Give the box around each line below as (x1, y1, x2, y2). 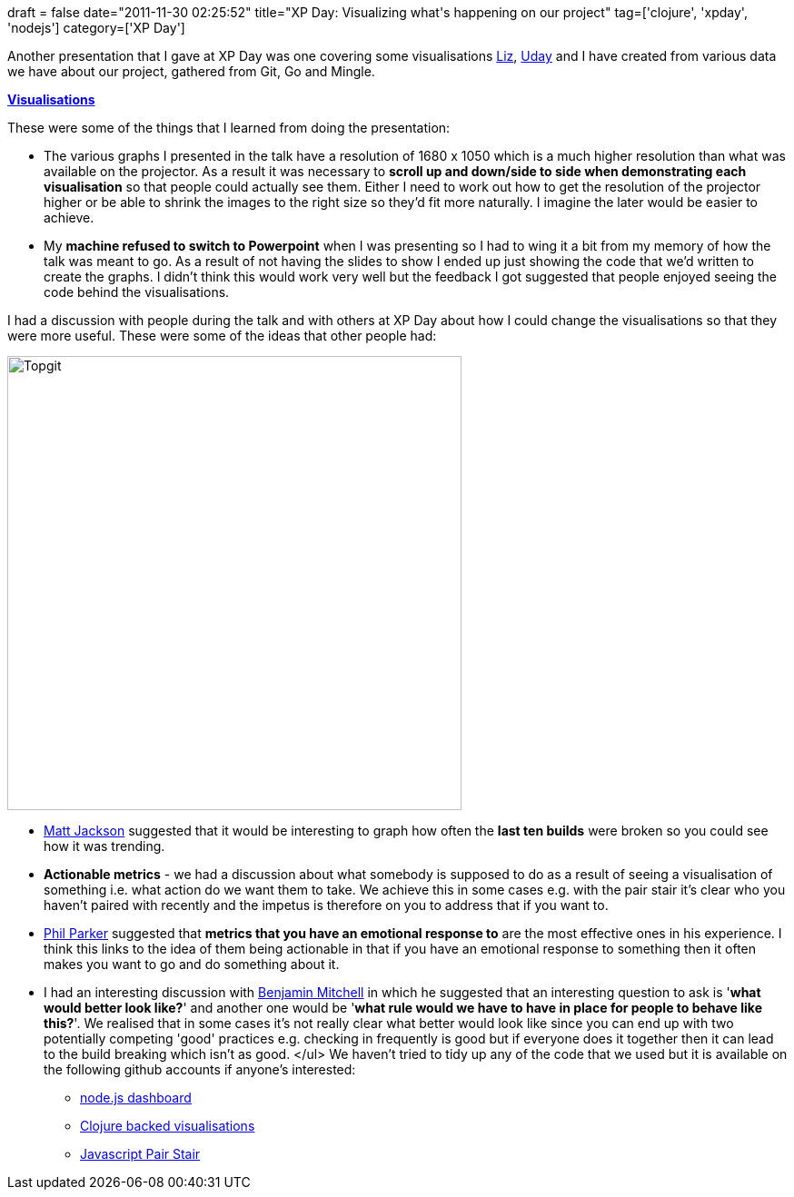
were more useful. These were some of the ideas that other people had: (7, 328, 437, 343)
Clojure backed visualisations (80, 1118, 255, 1133)
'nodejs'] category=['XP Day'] (7, 20, 185, 35)
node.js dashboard (80, 1090, 192, 1105)
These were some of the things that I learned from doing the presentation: (7, 120, 451, 135)
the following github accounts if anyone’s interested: (44, 1062, 356, 1077)
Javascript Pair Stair (80, 1146, 201, 1162)
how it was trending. (44, 838, 165, 854)
